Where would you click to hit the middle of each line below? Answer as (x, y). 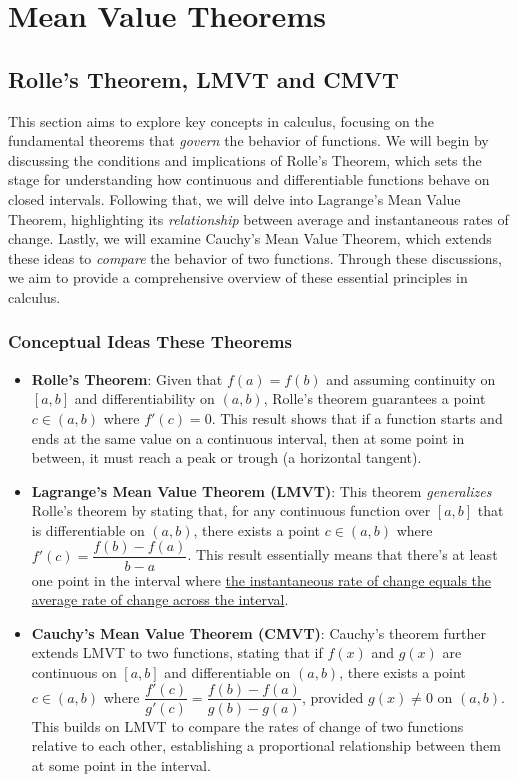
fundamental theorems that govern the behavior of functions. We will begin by (248, 140)
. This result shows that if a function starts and (357, 417)
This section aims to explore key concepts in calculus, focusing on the (221, 120)
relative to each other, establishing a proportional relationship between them (266, 745)
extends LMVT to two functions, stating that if (177, 652)
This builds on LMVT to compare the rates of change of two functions (247, 725)
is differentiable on (88, 529)
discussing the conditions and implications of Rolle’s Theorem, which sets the (245, 159)
